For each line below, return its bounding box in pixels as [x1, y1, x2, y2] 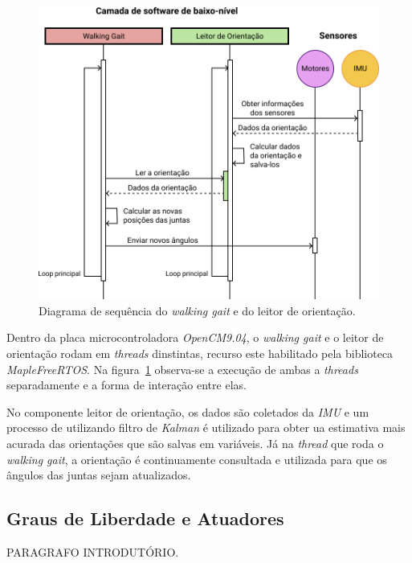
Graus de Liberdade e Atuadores [6, 506, 284, 531]
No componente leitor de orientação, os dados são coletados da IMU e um [6, 403, 369, 420]
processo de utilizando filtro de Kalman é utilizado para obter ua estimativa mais [6, 419, 406, 436]
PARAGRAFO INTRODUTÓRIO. [6, 543, 179, 560]
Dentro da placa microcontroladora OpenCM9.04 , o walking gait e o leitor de [6, 329, 384, 346]
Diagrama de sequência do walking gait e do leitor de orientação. [39, 302, 356, 318]
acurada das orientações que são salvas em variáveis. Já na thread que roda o [6, 434, 384, 451]
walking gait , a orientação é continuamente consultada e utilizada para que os [6, 450, 387, 467]
